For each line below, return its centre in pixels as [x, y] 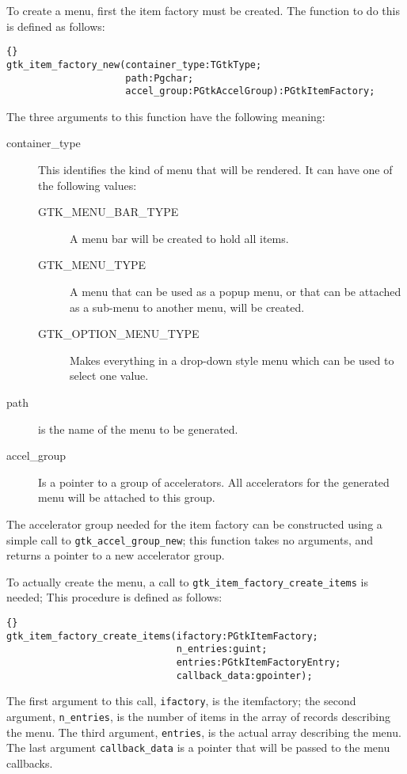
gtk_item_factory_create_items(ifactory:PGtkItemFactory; [162, 636]
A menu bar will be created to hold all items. [179, 238]
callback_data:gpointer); [244, 675]
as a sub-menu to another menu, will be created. [187, 307]
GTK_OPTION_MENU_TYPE [119, 334]
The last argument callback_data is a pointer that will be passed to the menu [198, 747]
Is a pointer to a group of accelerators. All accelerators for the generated [214, 482]
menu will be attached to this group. [127, 497]
